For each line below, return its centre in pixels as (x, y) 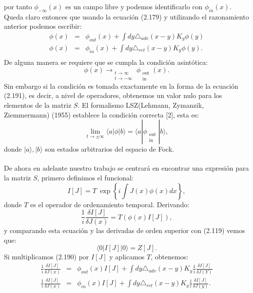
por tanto (18, 6)
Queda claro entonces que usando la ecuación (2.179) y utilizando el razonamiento (126, 16)
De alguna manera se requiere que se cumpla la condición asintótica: (106, 62)
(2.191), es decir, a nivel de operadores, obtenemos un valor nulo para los (113, 95)
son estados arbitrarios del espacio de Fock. (109, 149)
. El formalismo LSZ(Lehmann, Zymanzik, (141, 105)
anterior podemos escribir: (43, 26)
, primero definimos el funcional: (85, 178)
